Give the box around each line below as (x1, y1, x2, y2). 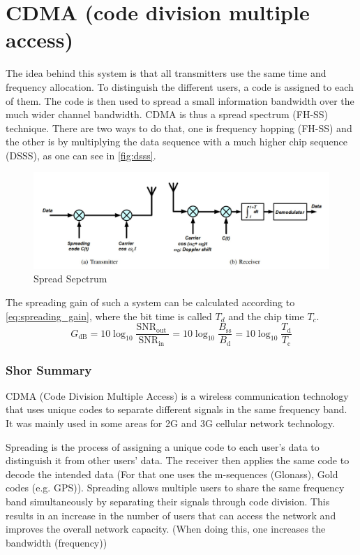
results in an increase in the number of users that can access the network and (6, 507, 336, 522)
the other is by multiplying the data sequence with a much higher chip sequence (6, 134, 347, 149)
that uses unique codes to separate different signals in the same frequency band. (6, 402, 347, 417)
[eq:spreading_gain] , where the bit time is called (6, 308, 212, 323)
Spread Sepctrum (33, 271, 107, 286)
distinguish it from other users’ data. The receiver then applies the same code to (6, 453, 350, 468)
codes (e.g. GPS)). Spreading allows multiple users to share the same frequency (6, 480, 345, 495)
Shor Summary (6, 361, 92, 378)
